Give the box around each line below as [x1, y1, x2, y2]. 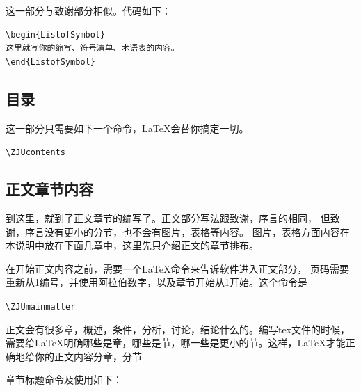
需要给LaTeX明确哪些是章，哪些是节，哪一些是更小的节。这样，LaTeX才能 [6, 335, 346, 350]
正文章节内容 [6, 178, 93, 200]
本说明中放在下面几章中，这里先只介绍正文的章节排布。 [6, 238, 259, 253]
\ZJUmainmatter [6, 302, 76, 312]
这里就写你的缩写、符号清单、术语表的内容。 [6, 43, 179, 54]
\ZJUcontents [6, 147, 65, 158]
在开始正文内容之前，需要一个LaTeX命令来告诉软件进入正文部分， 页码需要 [6, 261, 350, 276]
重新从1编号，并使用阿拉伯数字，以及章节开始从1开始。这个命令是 [6, 275, 307, 289]
